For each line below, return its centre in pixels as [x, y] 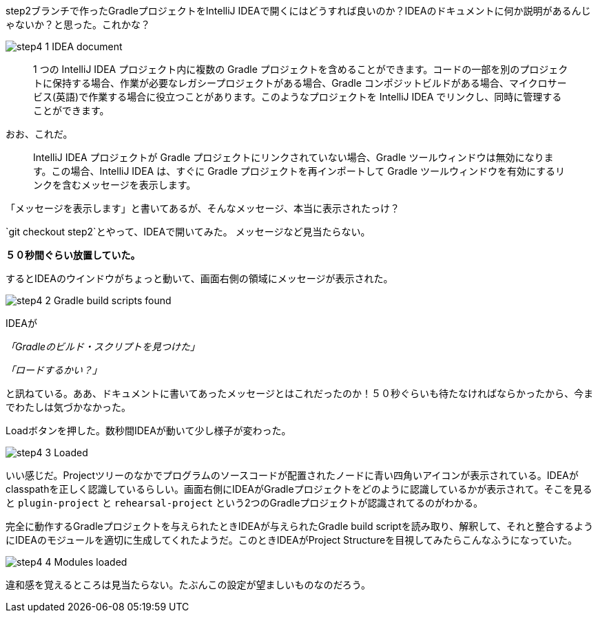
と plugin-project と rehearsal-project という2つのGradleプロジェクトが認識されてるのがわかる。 [244, 503]
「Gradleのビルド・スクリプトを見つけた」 [103, 347]
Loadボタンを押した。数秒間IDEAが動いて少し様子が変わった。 [148, 430]
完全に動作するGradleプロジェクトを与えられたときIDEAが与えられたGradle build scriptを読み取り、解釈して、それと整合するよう [300, 526]
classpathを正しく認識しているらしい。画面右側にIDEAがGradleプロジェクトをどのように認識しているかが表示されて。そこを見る [299, 489]
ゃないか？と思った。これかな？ [78, 24]
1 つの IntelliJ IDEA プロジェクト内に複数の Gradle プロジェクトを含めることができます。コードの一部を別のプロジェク [301, 69]
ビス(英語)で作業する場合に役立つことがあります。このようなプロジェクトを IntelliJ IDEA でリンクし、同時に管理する [298, 97]
